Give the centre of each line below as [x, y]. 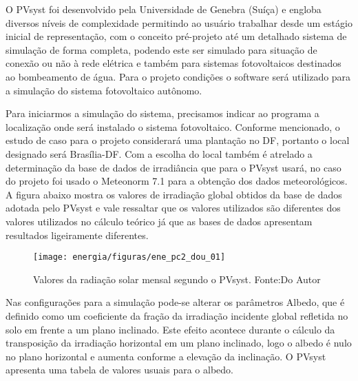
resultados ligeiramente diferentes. [77, 235]
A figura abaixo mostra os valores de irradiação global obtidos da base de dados [174, 194]
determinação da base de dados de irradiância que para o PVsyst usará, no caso [173, 167]
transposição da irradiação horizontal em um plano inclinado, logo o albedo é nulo [179, 343]
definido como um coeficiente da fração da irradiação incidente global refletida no [177, 315]
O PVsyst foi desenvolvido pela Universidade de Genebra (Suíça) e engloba [164, 9]
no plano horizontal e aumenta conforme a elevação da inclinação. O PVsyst [166, 356]
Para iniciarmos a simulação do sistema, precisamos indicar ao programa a [162, 113]
